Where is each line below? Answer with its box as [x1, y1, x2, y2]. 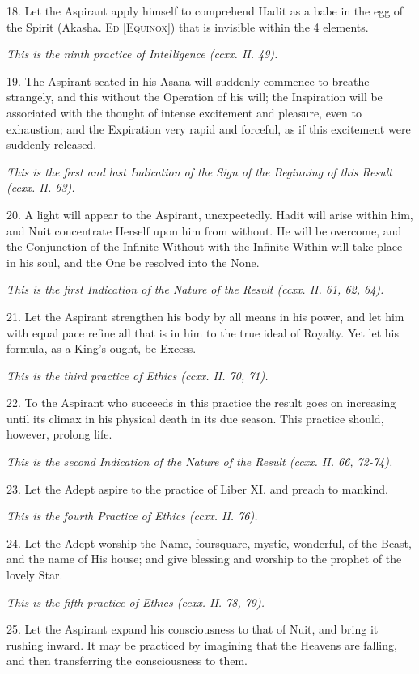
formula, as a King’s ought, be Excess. [6, 340, 197, 357]
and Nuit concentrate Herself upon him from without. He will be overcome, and [6, 222, 402, 239]
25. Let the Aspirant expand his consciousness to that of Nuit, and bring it [6, 621, 379, 638]
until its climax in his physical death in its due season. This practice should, [6, 409, 384, 426]
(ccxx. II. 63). [6, 179, 75, 196]
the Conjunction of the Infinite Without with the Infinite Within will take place [6, 238, 403, 255]
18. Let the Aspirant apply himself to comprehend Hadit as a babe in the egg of [6, 2, 404, 19]
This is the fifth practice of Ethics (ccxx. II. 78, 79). [6, 593, 265, 610]
